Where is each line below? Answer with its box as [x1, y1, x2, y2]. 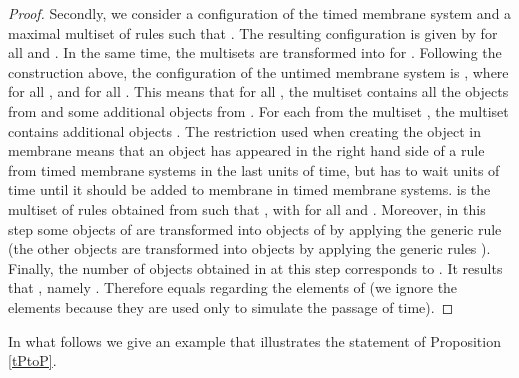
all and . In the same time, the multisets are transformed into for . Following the [8, 42, 502, 63]
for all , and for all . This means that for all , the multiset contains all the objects [8, 81, 509, 102]
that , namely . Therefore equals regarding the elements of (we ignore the [8, 277, 458, 298]
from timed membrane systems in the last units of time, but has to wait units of [8, 159, 500, 180]
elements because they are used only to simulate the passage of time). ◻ [8, 296, 454, 317]
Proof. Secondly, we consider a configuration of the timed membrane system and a [8, 3, 512, 23]
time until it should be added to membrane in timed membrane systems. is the [8, 179, 491, 200]
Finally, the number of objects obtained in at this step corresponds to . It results [8, 257, 503, 278]
